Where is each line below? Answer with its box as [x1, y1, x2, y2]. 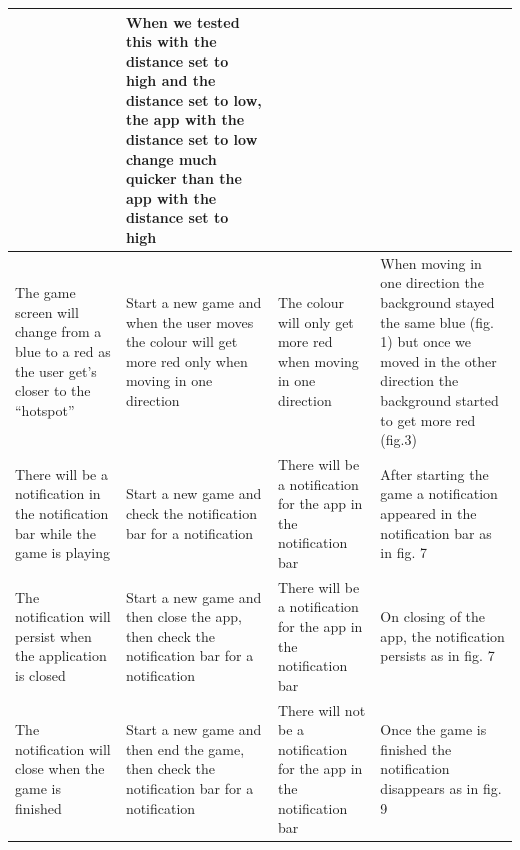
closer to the [15, 380, 91, 401]
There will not [277, 699, 366, 720]
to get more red [380, 409, 476, 430]
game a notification [380, 483, 498, 504]
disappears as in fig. [380, 778, 502, 799]
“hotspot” [15, 399, 75, 420]
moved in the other [380, 350, 497, 371]
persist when [15, 625, 92, 646]
